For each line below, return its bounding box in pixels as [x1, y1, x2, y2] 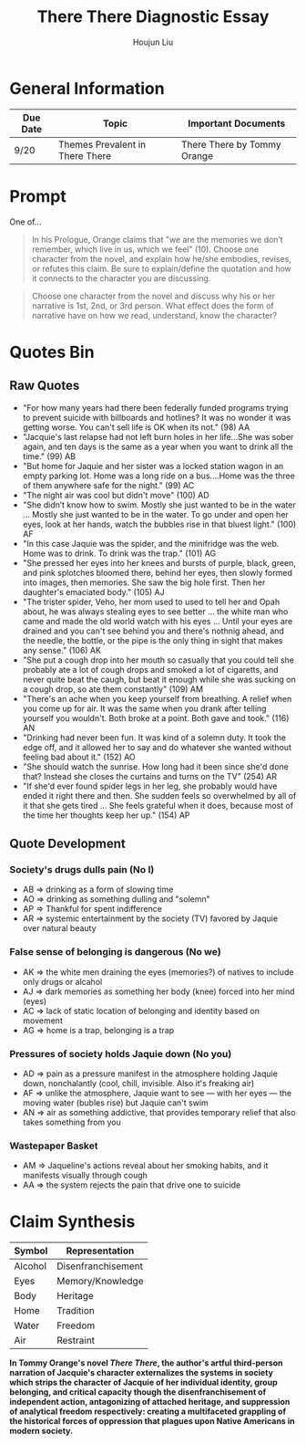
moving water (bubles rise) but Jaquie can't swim [22, 1097, 209, 1108]
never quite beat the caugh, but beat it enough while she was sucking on [22, 674, 296, 685]
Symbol [14, 1244, 48, 1257]
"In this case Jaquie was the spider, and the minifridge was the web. [22, 538, 280, 549]
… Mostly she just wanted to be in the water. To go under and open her [22, 508, 289, 519]
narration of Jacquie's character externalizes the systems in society [9, 1367, 273, 1378]
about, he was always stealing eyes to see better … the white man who [22, 605, 289, 617]
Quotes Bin [9, 341, 95, 362]
